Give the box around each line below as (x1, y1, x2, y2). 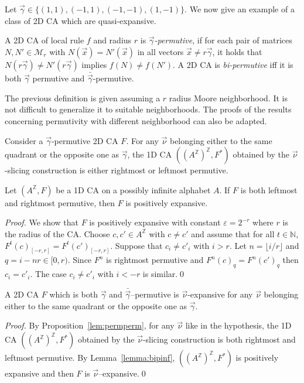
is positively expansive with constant (89, 216, 221, 228)
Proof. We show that (5, 216, 79, 228)
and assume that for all (191, 227, 275, 240)
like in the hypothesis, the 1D (185, 319, 292, 331)
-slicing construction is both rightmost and (142, 333, 296, 346)
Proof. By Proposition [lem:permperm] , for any (5, 319, 175, 331)
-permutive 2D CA (51, 134, 118, 146)
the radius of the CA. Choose (5, 227, 110, 240)
